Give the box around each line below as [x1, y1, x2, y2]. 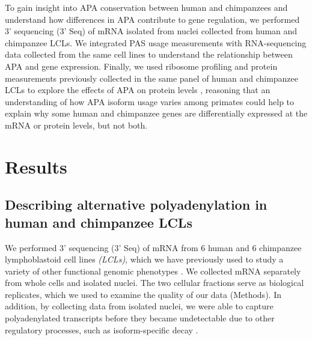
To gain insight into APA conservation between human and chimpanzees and [5, 1, 288, 13]
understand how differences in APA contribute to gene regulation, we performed [5, 13, 300, 25]
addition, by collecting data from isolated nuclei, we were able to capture [5, 300, 274, 312]
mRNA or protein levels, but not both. [5, 118, 148, 131]
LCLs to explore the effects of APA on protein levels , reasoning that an [5, 83, 271, 96]
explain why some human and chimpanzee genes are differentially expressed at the [5, 107, 308, 120]
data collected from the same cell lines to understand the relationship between [5, 48, 293, 61]
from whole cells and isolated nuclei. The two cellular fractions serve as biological [5, 276, 304, 289]
